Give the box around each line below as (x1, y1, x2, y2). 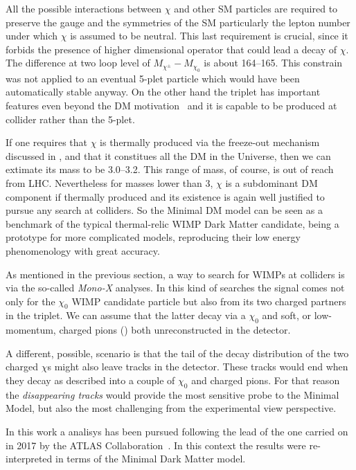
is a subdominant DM (225, 175, 318, 190)
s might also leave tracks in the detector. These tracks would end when (47, 359, 348, 374)
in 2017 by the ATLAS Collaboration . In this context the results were (6, 437, 306, 452)
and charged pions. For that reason (191, 373, 340, 388)
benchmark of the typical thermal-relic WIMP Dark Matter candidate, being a (6, 216, 339, 231)
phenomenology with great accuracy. (6, 243, 160, 257)
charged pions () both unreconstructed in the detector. (59, 323, 291, 337)
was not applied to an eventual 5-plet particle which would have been (6, 71, 300, 85)
